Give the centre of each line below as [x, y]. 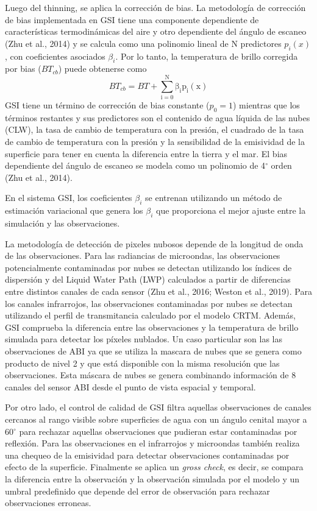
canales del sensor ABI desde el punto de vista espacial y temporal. [130, 386]
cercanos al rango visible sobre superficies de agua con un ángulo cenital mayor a [156, 419]
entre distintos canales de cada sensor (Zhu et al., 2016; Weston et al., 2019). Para [158, 291]
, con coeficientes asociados [55, 56]
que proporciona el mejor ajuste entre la [231, 210]
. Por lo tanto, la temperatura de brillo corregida [207, 56]
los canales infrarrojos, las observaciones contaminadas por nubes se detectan [149, 303]
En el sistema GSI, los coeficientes [69, 198]
